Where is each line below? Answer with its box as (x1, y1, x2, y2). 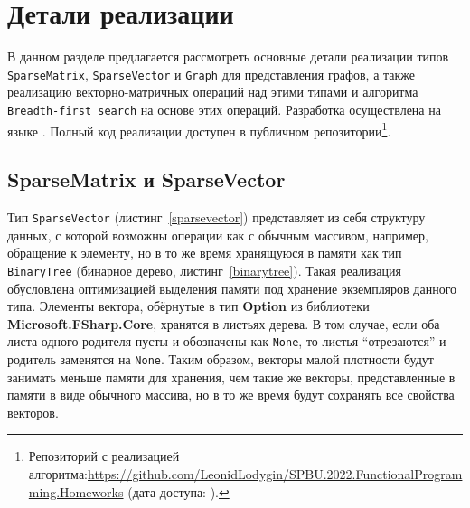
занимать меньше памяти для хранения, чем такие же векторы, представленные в (7, 367, 456, 386)
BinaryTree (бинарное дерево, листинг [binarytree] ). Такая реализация (7, 260, 401, 279)
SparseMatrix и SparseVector (7, 165, 286, 193)
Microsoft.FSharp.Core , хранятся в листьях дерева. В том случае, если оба (7, 314, 440, 333)
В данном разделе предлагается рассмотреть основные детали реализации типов (7, 47, 449, 66)
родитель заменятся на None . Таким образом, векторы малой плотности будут (7, 350, 434, 369)
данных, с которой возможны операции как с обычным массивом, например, (7, 225, 428, 244)
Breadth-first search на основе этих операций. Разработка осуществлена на (7, 99, 441, 118)
